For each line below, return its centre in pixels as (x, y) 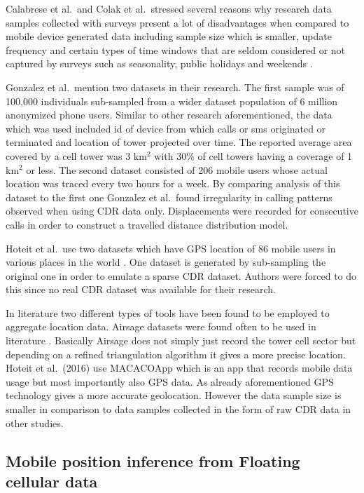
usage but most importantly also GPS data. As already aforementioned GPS (170, 381)
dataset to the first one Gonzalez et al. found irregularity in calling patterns (169, 197)
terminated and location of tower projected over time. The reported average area (179, 142)
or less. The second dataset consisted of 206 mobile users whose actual (177, 169)
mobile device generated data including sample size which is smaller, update (169, 36)
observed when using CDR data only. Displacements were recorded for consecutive (182, 211)
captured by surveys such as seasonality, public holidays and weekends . (159, 63)
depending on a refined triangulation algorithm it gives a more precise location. (176, 354)
